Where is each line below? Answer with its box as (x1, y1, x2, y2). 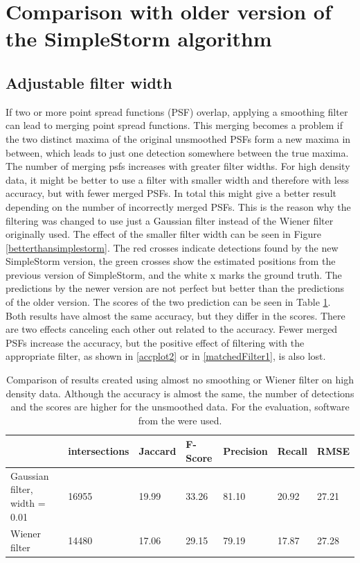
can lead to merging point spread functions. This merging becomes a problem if (6, 118, 343, 132)
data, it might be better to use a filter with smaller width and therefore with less (6, 172, 349, 187)
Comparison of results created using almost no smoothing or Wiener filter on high (6, 372, 354, 387)
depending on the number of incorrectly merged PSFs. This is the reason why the (6, 199, 351, 214)
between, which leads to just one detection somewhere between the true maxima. (6, 145, 349, 159)
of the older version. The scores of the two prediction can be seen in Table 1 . (6, 295, 331, 309)
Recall (277, 444, 308, 458)
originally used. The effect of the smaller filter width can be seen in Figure (6, 227, 321, 241)
